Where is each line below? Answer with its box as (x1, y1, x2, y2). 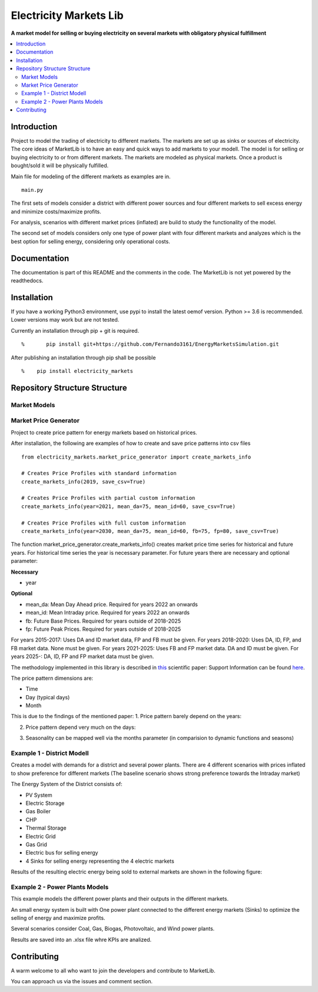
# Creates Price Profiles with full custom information (21, 519, 186, 526)
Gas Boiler (25, 808, 51, 815)
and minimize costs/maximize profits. (11, 208, 101, 215)
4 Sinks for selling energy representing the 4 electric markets (25, 857, 175, 865)
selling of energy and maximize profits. (11, 915, 105, 921)
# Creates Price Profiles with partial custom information (21, 495, 196, 502)
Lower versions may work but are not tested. (11, 316, 120, 323)
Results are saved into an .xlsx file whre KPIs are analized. (11, 936, 152, 943)
